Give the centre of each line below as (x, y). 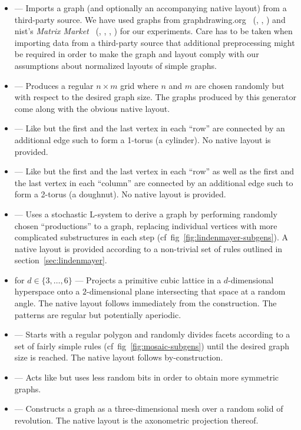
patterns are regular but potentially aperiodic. (98, 314)
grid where (139, 85)
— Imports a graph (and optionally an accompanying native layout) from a (150, 8)
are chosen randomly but (239, 85)
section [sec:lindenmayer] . (61, 260)
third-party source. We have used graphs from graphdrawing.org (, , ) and (150, 19)
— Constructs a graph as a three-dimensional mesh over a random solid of (149, 408)
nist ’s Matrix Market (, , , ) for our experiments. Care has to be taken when (153, 31)
